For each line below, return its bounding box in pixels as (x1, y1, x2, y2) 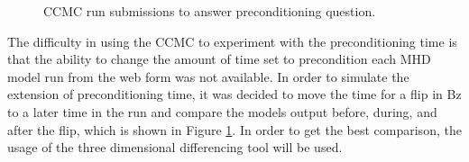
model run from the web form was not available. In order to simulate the (7, 67, 409, 85)
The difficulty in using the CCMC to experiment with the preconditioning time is (7, 31, 457, 50)
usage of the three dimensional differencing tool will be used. (7, 138, 343, 157)
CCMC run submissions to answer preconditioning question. (43, 2, 376, 20)
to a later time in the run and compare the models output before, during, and (7, 102, 437, 121)
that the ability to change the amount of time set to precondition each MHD (7, 49, 431, 68)
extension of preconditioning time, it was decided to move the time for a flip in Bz (7, 85, 462, 103)
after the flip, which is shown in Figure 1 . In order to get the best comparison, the (7, 120, 462, 139)
